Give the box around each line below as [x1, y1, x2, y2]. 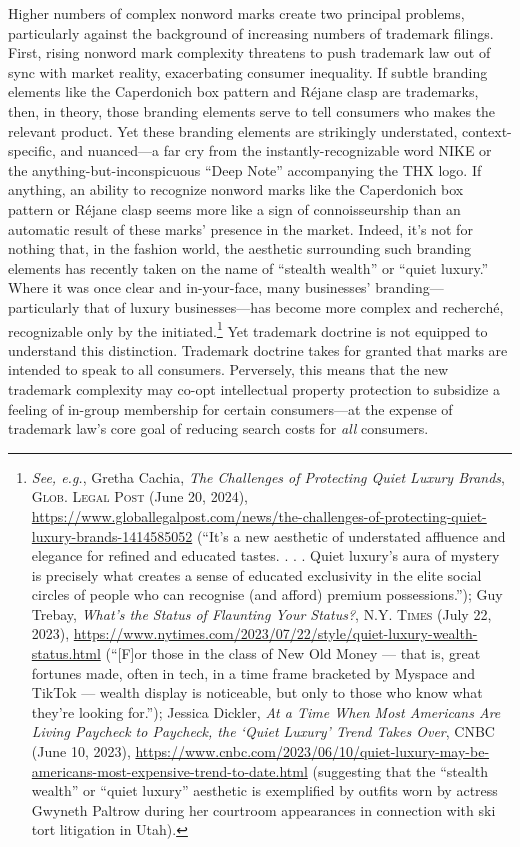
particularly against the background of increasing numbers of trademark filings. [8, 22, 494, 43]
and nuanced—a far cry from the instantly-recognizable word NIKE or [60, 140, 492, 161]
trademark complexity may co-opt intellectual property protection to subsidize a [8, 378, 500, 399]
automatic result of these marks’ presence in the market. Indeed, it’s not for [8, 218, 473, 239]
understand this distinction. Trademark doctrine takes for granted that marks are [8, 339, 508, 360]
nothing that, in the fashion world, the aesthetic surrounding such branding [8, 238, 471, 259]
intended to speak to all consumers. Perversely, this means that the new [8, 359, 449, 380]
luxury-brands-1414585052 [31, 525, 193, 546]
